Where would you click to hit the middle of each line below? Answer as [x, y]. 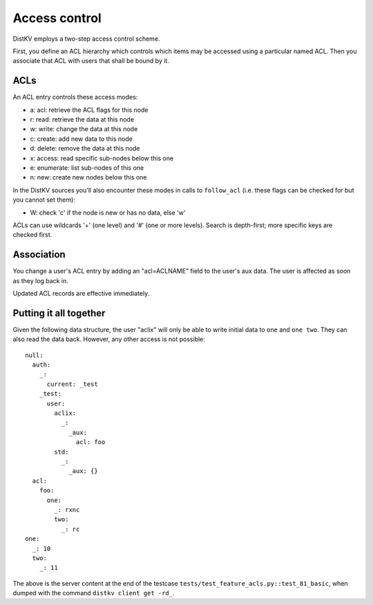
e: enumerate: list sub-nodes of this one [87, 167]
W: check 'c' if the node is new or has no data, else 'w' [108, 212]
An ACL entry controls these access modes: [75, 97]
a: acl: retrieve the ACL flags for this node [89, 110]
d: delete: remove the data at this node [85, 148]
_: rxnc [67, 510]
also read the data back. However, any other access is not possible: [109, 339]
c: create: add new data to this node [81, 139]
